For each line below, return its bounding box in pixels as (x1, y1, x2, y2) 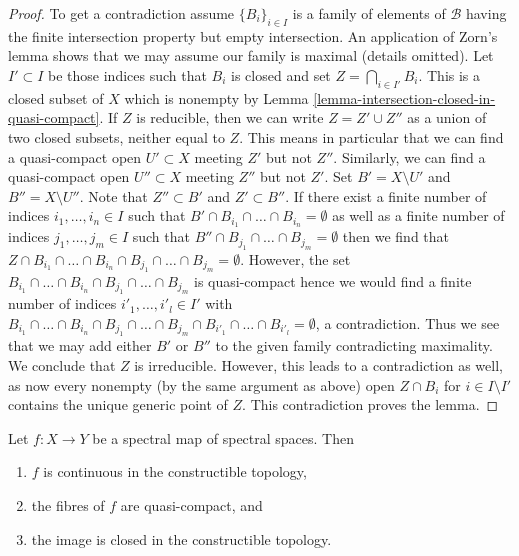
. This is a (418, 64, 481, 85)
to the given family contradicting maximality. (215, 335, 493, 356)
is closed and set (231, 64, 331, 85)
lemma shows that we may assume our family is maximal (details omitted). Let (8, 45, 494, 66)
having (465, 3, 507, 23)
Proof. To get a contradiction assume (8, 3, 235, 23)
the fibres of (31, 494, 105, 515)
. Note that (79, 185, 148, 206)
